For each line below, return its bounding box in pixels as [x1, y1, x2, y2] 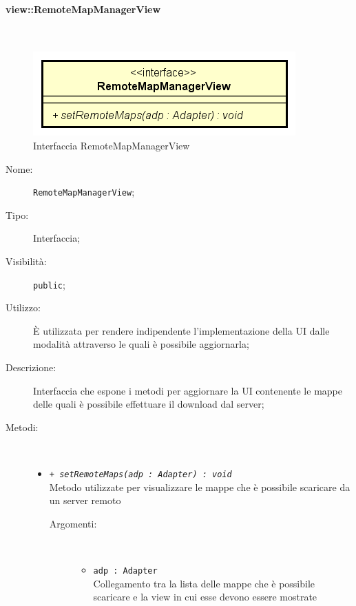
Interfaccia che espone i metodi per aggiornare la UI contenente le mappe [33, 383, 342, 397]
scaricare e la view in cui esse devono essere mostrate [93, 589, 317, 604]
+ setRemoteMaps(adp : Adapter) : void [49, 470, 232, 480]
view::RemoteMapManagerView [6, 1, 161, 16]
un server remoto [49, 493, 121, 508]
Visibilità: [6, 254, 47, 269]
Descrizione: [6, 360, 56, 375]
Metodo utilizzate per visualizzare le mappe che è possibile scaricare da [49, 479, 350, 494]
